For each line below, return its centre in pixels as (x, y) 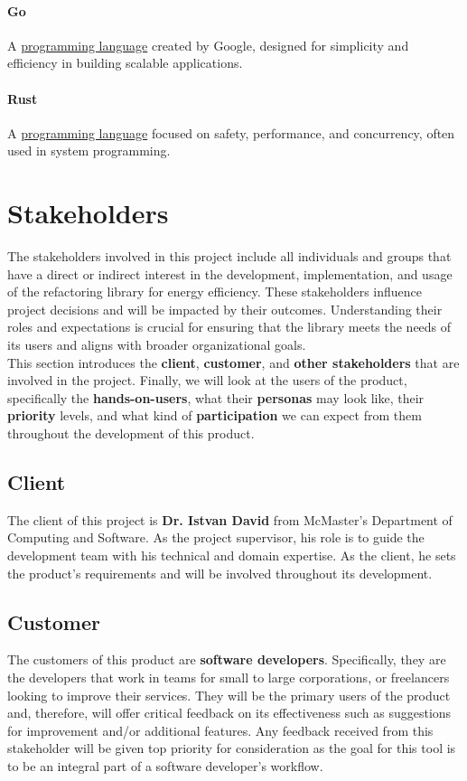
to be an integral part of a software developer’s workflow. (165, 765)
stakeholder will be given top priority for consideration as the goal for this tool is (232, 748)
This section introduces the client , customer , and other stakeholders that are (233, 362)
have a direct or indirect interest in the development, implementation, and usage (230, 273)
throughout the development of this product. (131, 433)
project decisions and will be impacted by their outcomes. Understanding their (225, 309)
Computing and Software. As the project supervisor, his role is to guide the (216, 537)
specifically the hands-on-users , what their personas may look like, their (216, 397)
